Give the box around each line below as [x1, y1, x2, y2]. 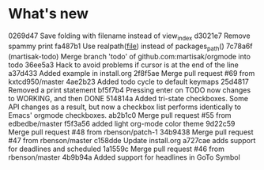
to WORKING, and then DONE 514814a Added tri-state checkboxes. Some [8, 93, 249, 103]
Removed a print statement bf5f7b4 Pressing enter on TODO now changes [8, 85, 251, 95]
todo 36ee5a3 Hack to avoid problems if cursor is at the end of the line [8, 60, 239, 70]
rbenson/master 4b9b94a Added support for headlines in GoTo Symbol [8, 152, 241, 162]
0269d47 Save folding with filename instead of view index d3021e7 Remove [8, 31, 251, 42]
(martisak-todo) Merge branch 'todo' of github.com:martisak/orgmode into [8, 51, 251, 61]
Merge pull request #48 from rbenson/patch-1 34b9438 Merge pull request [8, 127, 255, 137]
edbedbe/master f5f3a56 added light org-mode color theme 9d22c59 [8, 119, 236, 128]
